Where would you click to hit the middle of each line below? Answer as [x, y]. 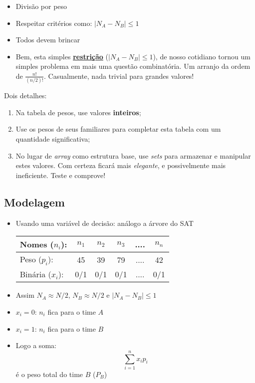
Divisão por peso [41, 6]
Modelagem [34, 202]
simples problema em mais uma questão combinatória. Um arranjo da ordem [133, 66]
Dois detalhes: [25, 96]
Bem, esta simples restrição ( [62, 56]
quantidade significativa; [53, 139]
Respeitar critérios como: [54, 23]
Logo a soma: [36, 345]
